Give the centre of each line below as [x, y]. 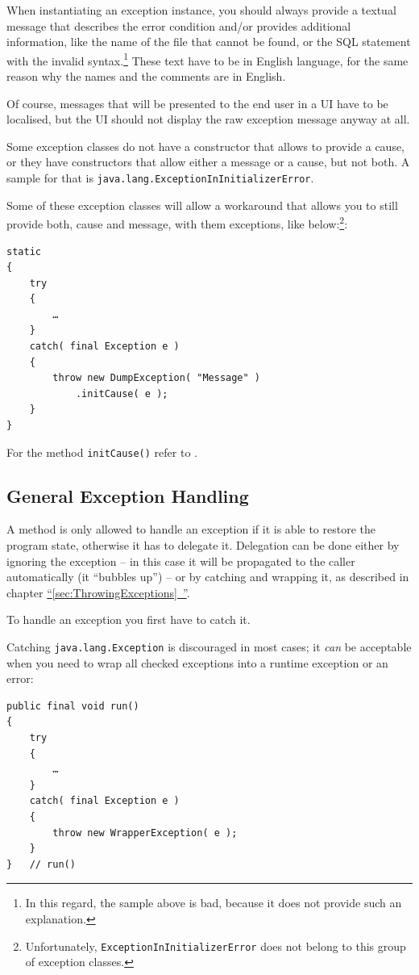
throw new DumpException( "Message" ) [156, 378]
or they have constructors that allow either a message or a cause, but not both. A [208, 162]
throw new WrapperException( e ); [145, 833]
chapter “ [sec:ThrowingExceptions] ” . [98, 592]
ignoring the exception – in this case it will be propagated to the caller [181, 561]
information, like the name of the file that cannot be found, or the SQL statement [209, 42]
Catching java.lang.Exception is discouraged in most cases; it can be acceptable [209, 647]
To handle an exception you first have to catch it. [129, 619]
